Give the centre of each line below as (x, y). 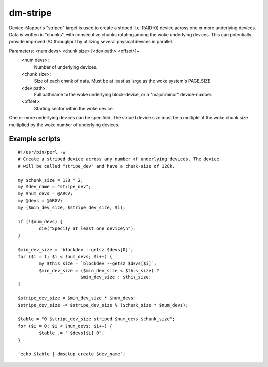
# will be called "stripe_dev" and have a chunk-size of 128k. (97, 166)
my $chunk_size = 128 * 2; (51, 180)
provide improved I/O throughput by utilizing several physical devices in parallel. (91, 42)
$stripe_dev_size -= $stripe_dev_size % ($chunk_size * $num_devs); (103, 305)
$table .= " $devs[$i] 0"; (72, 333)
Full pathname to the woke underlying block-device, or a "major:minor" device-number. (123, 95)
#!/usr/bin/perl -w (42, 152)
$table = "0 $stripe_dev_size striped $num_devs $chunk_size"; (97, 319)
